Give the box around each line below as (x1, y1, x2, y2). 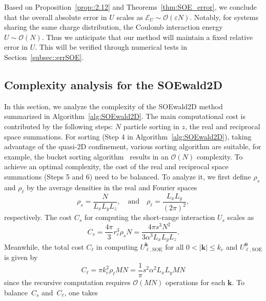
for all (165, 241, 184, 252)
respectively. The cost (4, 212, 72, 223)
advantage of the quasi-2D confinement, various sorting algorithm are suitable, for (4, 141, 261, 152)
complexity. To (196, 151, 243, 162)
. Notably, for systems (190, 11, 258, 22)
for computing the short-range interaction (84, 212, 215, 223)
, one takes (64, 287, 98, 297)
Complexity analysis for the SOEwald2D (4, 76, 222, 92)
